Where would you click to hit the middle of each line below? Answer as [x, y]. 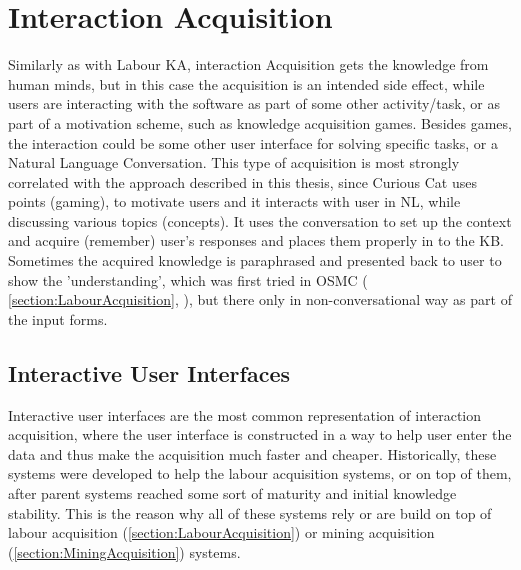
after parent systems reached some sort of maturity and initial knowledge [232, 493]
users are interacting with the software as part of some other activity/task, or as [254, 103]
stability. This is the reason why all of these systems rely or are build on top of [250, 512]
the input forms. [58, 318]
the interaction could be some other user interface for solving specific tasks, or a [253, 142]
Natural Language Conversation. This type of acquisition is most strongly [234, 162]
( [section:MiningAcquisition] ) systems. [124, 551]
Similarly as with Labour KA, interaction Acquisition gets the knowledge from [248, 64]
